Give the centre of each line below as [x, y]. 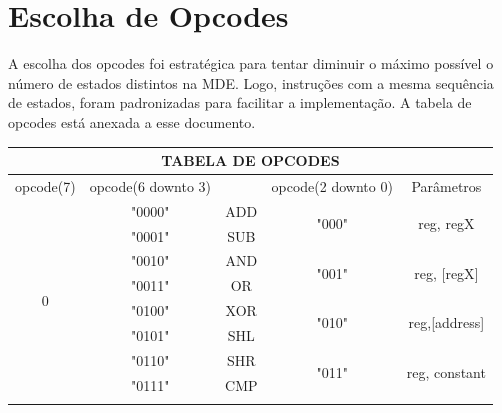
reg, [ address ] [446, 322]
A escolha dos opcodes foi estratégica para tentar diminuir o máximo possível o [251, 63]
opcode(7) [45, 185]
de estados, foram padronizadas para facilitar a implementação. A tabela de [240, 102]
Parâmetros [446, 185]
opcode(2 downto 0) [332, 185]
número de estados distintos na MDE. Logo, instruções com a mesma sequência [251, 82]
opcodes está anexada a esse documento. [132, 121]
